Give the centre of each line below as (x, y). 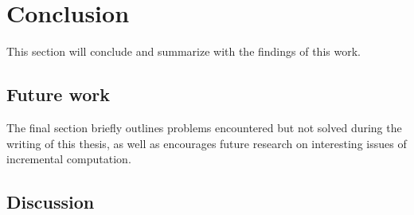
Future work (59, 94)
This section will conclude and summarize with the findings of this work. (184, 51)
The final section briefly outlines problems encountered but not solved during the (204, 127)
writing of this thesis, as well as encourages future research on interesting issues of (207, 143)
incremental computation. (69, 159)
